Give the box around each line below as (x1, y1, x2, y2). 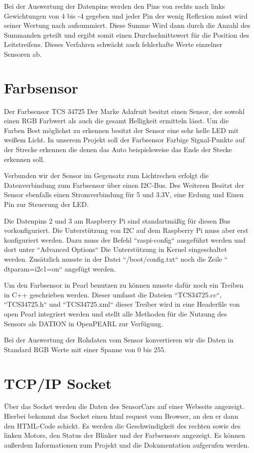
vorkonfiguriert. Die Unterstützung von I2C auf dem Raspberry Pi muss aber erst (4, 225, 249, 235)
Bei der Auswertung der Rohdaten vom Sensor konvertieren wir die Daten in (4, 335, 234, 345)
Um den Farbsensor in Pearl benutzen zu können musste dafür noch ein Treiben (4, 280, 244, 290)
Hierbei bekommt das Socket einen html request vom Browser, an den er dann (4, 411, 238, 421)
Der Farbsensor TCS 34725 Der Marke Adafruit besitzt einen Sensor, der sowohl (4, 106, 245, 116)
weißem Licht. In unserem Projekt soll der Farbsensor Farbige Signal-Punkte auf (4, 135, 245, 145)
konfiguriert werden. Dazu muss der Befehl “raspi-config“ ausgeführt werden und (4, 234, 246, 245)
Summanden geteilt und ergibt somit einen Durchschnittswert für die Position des (4, 29, 250, 40)
